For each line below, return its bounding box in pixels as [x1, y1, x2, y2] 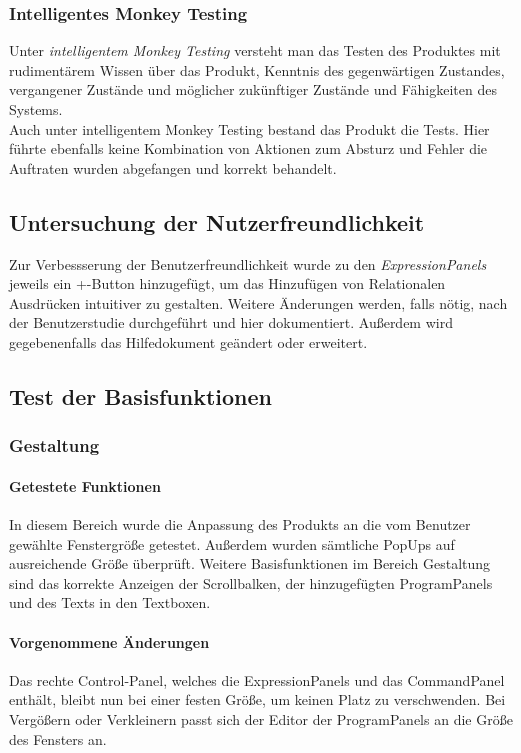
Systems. [9, 99, 63, 119]
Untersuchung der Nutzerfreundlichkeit [9, 206, 425, 237]
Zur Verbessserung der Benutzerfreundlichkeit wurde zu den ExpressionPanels [9, 253, 487, 274]
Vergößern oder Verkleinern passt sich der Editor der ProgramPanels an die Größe [9, 708, 513, 729]
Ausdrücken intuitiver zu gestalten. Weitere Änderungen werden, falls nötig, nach [9, 292, 508, 313]
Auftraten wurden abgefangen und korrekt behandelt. [9, 157, 337, 178]
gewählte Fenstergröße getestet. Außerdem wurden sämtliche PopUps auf [9, 533, 455, 554]
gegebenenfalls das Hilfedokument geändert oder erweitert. [9, 331, 368, 352]
